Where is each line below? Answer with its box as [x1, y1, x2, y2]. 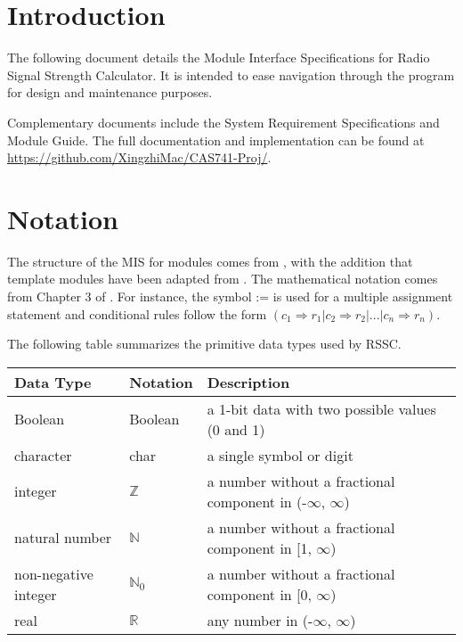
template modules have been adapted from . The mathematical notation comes [7, 269, 438, 288]
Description [207, 371, 290, 392]
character [14, 444, 72, 465]
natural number [14, 527, 112, 548]
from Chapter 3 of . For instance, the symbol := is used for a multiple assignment [7, 287, 453, 305]
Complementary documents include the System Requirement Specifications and [7, 112, 440, 131]
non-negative [14, 563, 93, 584]
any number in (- [207, 609, 313, 630]
